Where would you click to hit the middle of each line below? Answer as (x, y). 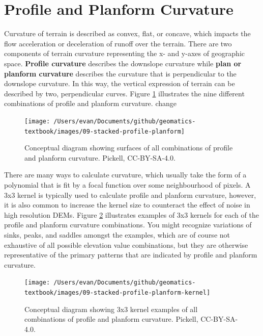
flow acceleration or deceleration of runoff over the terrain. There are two (118, 43)
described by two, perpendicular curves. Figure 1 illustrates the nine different (124, 93)
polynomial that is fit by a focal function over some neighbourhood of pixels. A (127, 184)
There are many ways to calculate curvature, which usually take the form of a (125, 175)
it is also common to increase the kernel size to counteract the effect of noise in (127, 205)
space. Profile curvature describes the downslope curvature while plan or (123, 63)
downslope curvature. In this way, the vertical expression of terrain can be (120, 83)
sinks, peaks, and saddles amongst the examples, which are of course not (117, 234)
